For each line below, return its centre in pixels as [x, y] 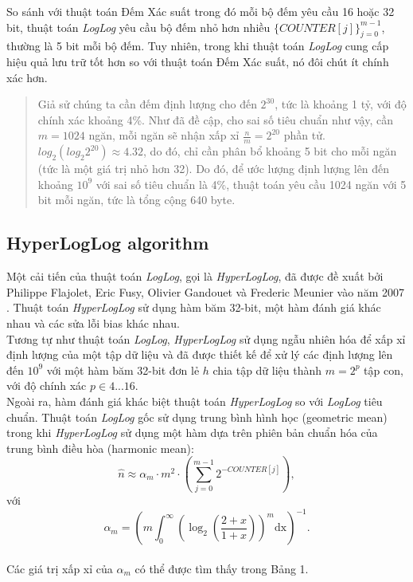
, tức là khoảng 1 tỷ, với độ [341, 104]
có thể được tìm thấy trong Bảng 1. [222, 568]
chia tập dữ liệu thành [267, 370]
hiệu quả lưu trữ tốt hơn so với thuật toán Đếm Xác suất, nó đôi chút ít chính [198, 61]
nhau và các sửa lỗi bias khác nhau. [93, 322]
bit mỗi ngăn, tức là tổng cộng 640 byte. [136, 200]
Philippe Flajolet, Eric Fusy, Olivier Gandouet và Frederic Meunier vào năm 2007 [205, 291]
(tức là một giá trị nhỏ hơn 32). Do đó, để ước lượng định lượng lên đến [214, 169]
